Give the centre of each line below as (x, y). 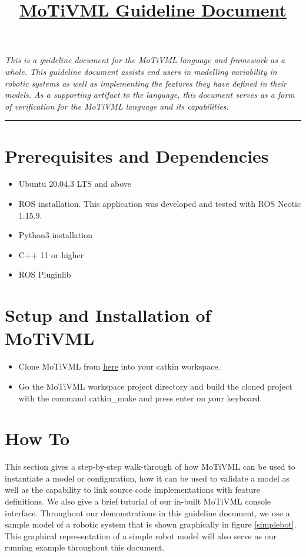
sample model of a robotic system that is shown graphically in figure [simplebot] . (151, 524)
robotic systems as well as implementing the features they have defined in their (146, 83)
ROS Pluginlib (45, 274)
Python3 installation (55, 235)
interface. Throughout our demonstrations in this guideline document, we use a (147, 512)
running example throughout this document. (85, 547)
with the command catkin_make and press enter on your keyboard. (140, 398)
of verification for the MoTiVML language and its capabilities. (117, 106)
